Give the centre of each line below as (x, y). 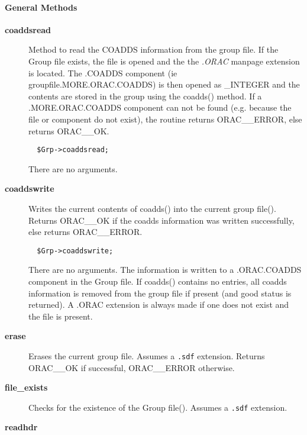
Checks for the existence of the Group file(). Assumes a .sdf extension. (158, 407)
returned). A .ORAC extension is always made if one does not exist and (159, 304)
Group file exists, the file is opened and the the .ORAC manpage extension (164, 61)
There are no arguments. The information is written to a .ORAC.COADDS (165, 270)
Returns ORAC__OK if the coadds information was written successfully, (161, 220)
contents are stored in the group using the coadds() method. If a (145, 96)
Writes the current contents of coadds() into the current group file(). (152, 208)
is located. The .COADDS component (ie (103, 72)
